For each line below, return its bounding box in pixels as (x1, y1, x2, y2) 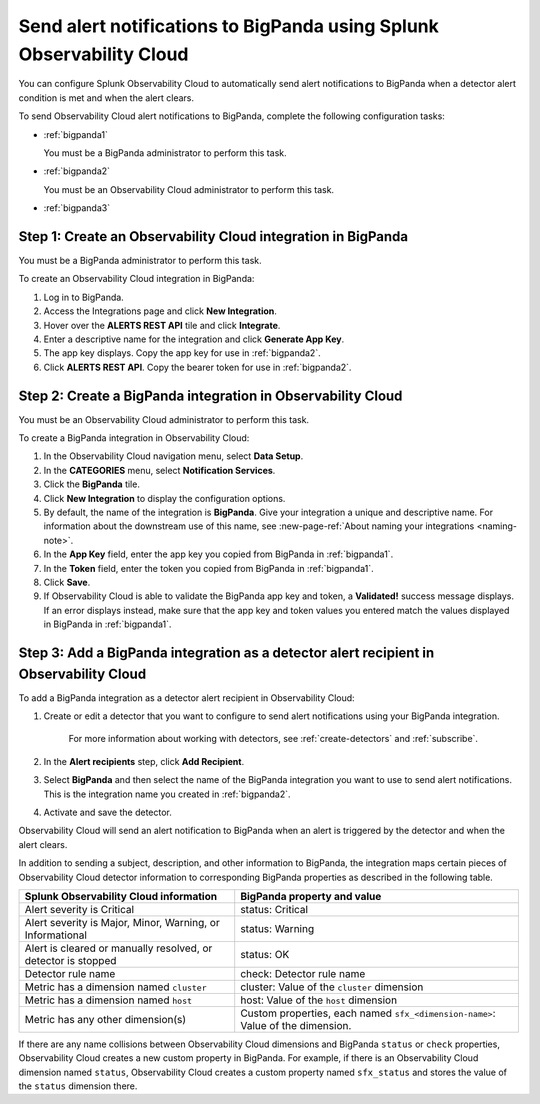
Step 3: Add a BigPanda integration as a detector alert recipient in (18, 644, 435, 661)
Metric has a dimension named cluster (24, 980, 207, 994)
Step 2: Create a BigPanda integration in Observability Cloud (18, 387, 403, 404)
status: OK (240, 947, 290, 961)
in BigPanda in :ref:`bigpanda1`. (43, 618, 172, 630)
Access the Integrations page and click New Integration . (43, 305, 277, 317)
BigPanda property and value (240, 889, 382, 903)
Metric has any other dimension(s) (24, 1012, 187, 1026)
